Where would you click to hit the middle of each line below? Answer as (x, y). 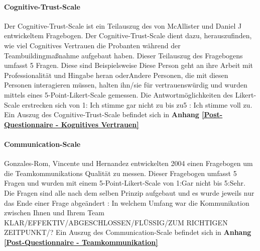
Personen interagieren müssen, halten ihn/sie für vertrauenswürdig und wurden (126, 85)
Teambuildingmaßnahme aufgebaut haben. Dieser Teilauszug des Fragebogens (123, 55)
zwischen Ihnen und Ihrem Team (54, 213)
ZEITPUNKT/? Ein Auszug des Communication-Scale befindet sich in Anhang (128, 232)
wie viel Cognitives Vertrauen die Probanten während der (92, 45)
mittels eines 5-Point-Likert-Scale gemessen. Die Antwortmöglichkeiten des (118, 94)
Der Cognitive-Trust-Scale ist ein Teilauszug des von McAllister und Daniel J (123, 25)
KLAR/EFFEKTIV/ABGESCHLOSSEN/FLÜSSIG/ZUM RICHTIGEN (116, 222)
